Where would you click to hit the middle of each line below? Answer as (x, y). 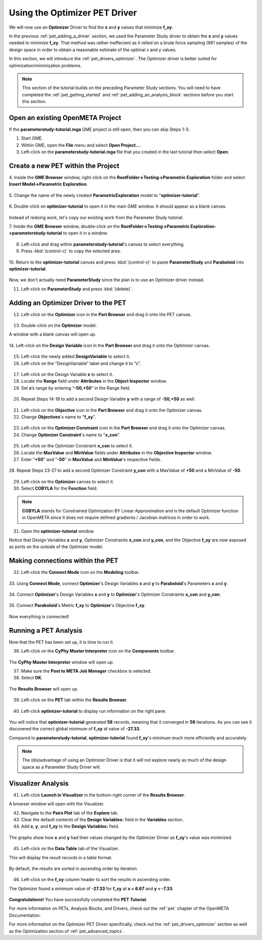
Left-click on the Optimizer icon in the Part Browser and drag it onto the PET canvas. (106, 314)
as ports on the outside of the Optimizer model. (56, 547)
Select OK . (32, 678)
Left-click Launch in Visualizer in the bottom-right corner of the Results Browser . (103, 795)
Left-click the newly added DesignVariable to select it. (76, 356)
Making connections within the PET (64, 561)
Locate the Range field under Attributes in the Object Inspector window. (94, 381)
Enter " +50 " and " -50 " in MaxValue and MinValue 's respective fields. (91, 459)
